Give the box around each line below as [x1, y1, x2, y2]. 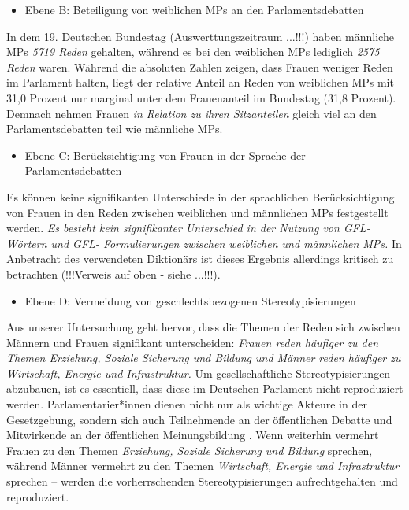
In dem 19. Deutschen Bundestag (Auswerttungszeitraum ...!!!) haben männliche [6, 28, 394, 44]
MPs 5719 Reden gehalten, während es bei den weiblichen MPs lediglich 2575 [6, 43, 380, 60]
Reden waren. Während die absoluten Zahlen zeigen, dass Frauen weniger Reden [6, 58, 393, 75]
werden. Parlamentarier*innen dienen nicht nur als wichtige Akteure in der [6, 396, 367, 412]
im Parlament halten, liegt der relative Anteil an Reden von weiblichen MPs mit [6, 74, 394, 91]
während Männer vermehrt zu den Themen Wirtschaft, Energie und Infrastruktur [6, 457, 400, 474]
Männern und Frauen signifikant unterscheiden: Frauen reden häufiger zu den [6, 334, 378, 350]
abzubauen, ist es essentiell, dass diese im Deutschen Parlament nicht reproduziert [6, 380, 403, 397]
